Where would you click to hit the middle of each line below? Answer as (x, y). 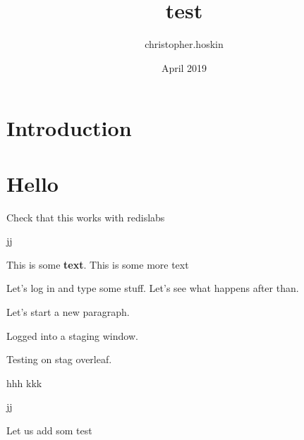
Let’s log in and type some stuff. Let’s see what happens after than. (153, 288)
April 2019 (184, 67)
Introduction (69, 128)
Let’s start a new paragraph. (68, 312)
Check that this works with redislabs (86, 217)
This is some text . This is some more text (98, 264)
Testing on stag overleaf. (59, 359)
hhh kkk (24, 383)
